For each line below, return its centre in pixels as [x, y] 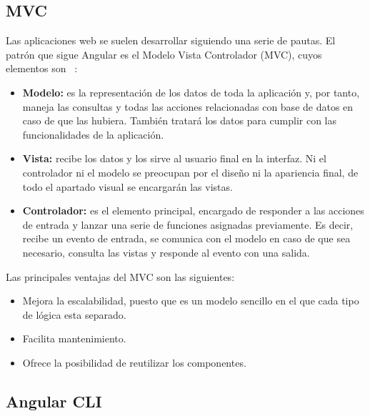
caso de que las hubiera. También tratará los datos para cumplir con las [180, 120]
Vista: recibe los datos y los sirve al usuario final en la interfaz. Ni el [174, 158]
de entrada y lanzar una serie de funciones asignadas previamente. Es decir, [188, 224]
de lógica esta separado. [74, 314]
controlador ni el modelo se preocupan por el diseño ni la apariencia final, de [190, 172]
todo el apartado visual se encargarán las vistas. [127, 186]
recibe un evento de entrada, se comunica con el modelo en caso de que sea [186, 238]
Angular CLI [54, 401]
